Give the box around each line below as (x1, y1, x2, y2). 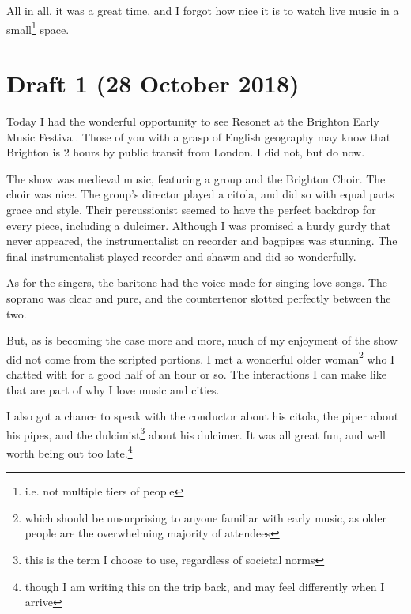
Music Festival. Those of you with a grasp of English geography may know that (6, 128, 391, 145)
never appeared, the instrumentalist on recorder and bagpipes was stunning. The (6, 232, 398, 249)
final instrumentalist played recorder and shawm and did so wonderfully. (6, 247, 356, 264)
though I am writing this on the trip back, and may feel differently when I (25, 578, 385, 594)
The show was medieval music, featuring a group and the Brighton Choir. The (6, 170, 386, 186)
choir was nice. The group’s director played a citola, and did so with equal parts (6, 186, 394, 202)
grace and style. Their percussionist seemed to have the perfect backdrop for (6, 201, 376, 217)
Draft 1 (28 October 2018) (6, 67, 300, 100)
